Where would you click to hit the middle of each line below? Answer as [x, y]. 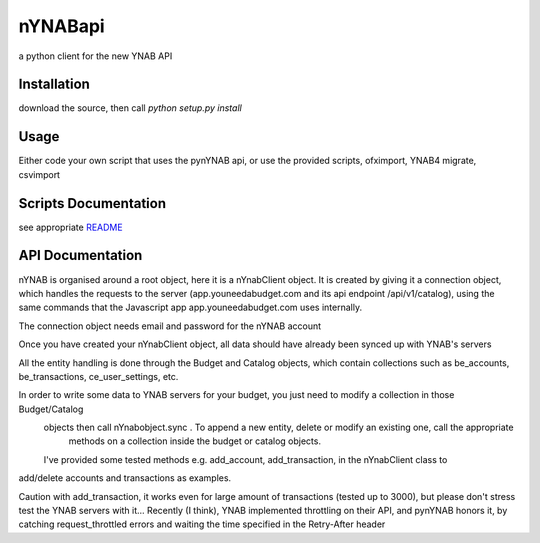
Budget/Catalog [51, 409]
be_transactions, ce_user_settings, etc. [98, 376]
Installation [54, 84]
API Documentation [80, 255]
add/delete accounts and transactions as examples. [125, 478]
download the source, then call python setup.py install [130, 108]
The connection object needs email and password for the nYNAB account [170, 326]
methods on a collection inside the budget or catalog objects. [195, 441]
